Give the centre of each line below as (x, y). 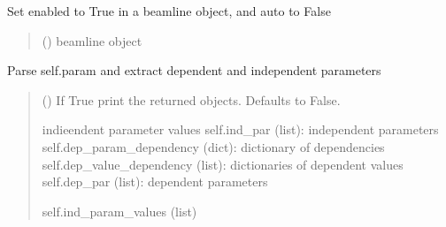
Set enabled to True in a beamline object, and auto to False (169, 11)
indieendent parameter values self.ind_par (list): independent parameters (240, 129)
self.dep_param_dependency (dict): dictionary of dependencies (213, 146)
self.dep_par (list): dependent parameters (155, 182)
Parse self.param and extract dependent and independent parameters (194, 70)
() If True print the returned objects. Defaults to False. (191, 99)
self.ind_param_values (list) (119, 211)
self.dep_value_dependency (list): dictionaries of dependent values (223, 164)
